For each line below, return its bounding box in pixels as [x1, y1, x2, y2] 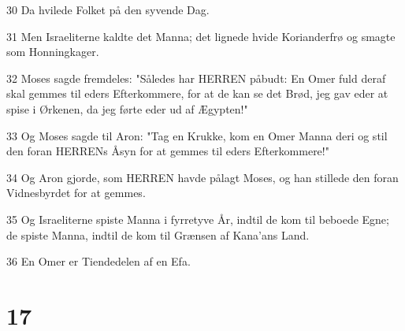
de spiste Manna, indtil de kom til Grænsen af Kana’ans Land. [6, 226, 310, 243]
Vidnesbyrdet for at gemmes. [6, 184, 146, 201]
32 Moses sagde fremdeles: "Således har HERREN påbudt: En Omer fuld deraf [6, 69, 386, 86]
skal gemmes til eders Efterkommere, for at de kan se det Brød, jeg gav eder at [6, 85, 388, 102]
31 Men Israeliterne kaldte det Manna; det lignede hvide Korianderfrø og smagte [6, 28, 396, 44]
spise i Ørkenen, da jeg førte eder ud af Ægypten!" [6, 100, 248, 117]
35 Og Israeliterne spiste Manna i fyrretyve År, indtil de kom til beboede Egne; [6, 210, 389, 227]
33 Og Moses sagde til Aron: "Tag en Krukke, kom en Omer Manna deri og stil [6, 127, 388, 143]
